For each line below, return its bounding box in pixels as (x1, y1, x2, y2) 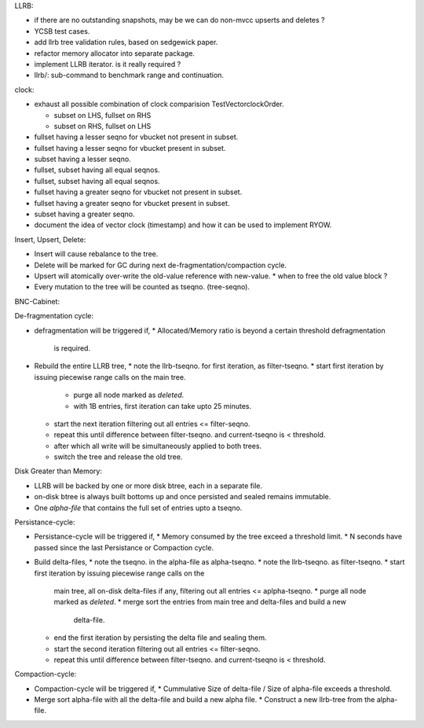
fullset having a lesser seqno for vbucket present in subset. (34, 143, 226, 153)
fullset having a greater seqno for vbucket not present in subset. (34, 187, 243, 197)
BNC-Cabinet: (14, 296, 60, 306)
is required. (53, 343, 90, 353)
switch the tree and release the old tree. (53, 452, 183, 461)
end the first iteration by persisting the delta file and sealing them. (53, 633, 267, 642)
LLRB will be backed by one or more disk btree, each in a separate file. (34, 480, 263, 491)
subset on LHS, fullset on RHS (53, 110, 152, 119)
